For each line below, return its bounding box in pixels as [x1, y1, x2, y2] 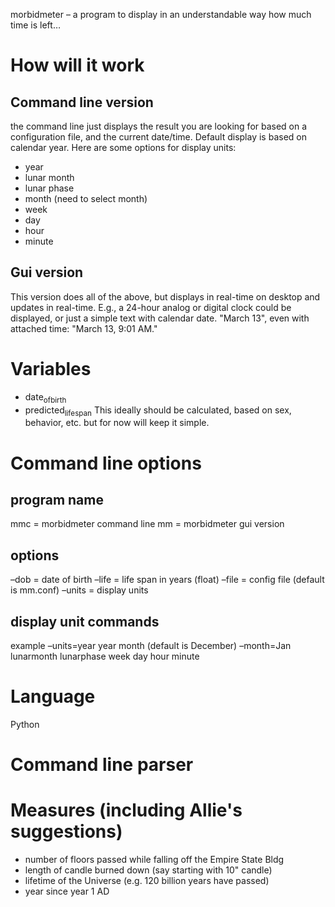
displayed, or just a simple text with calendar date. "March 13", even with [10, 312, 310, 324]
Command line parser [10, 754, 194, 776]
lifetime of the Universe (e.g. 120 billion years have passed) [24, 875, 270, 887]
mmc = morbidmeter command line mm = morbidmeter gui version [10, 518, 285, 530]
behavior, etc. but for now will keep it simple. [24, 417, 210, 429]
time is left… [10, 19, 61, 31]
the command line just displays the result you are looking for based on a [10, 120, 308, 132]
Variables [10, 358, 92, 380]
